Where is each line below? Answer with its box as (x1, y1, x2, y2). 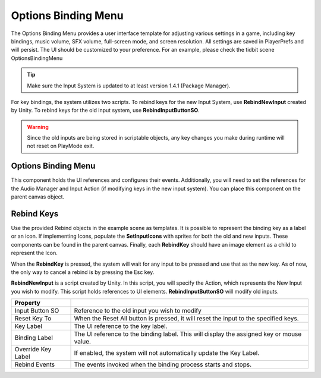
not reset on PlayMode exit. (27, 143, 95, 150)
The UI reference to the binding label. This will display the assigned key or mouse (74, 330, 302, 338)
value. (74, 338, 92, 346)
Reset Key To (14, 314, 52, 323)
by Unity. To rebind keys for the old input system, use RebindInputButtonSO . (11, 107, 200, 114)
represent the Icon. (11, 250, 58, 257)
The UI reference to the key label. (74, 322, 168, 330)
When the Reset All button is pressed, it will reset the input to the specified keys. (74, 314, 300, 323)
